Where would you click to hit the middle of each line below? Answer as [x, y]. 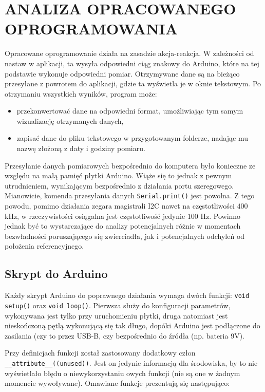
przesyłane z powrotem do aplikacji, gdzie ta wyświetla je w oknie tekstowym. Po [133, 83]
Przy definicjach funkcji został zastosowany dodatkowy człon [100, 353]
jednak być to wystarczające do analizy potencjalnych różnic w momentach [123, 226]
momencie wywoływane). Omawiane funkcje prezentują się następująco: [117, 383]
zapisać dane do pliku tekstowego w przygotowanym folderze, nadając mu [132, 138]
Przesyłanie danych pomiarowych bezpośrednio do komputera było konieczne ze [130, 165]
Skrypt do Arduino [56, 274]
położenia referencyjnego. [44, 246]
